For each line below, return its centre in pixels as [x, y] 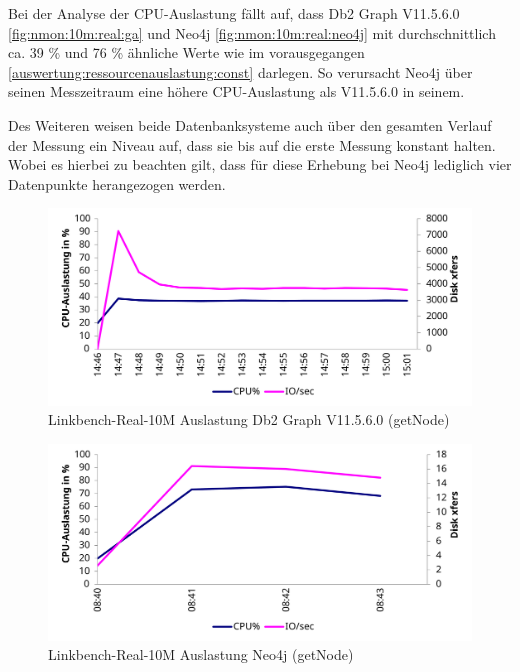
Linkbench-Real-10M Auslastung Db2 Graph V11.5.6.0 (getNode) [249, 419]
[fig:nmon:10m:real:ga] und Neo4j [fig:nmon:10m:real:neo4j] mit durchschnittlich [252, 32]
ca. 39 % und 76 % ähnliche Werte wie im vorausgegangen [186, 52]
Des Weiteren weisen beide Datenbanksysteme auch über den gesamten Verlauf [250, 124]
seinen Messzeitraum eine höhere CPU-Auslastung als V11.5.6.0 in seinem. [236, 91]
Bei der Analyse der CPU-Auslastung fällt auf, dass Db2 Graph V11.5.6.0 [234, 13]
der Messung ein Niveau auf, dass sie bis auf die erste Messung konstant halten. [252, 144]
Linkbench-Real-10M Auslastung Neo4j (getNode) [201, 654]
